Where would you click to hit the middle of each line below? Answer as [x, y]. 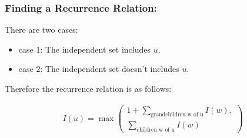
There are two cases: [41, 30]
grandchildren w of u [177, 115]
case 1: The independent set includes [85, 49]
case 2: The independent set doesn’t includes [99, 69]
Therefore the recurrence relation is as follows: [88, 88]
